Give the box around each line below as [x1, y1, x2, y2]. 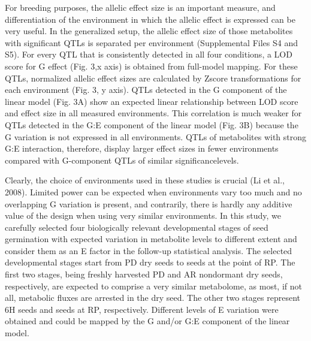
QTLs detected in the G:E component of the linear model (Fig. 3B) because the [5, 118, 298, 131]
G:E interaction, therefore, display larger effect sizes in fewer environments [5, 142, 279, 155]
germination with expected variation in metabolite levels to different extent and [5, 233, 297, 245]
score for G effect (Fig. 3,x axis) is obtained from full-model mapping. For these [5, 59, 298, 72]
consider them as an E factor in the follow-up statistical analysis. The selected [5, 244, 292, 256]
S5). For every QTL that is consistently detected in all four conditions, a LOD [5, 48, 292, 61]
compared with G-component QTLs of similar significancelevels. [5, 153, 239, 166]
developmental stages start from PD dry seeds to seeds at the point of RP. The [5, 256, 295, 268]
